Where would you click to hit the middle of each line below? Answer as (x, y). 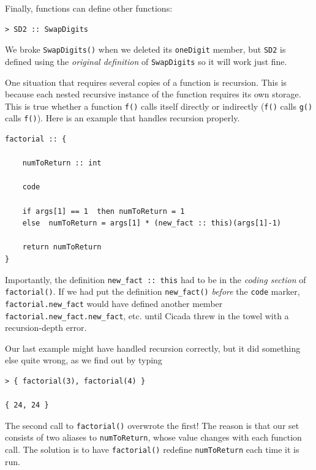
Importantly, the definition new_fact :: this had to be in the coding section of (156, 279)
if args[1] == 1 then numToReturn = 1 (103, 211)
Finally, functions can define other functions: (89, 8)
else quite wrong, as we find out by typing (84, 360)
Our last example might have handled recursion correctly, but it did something (153, 348)
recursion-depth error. (46, 328)
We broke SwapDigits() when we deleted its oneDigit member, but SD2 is (145, 49)
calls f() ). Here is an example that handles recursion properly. (122, 118)
